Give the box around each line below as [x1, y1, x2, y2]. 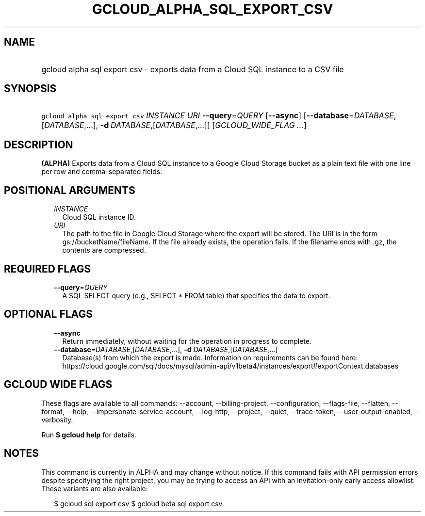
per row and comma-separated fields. [41, 167, 163, 176]
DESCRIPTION [4, 138, 73, 151]
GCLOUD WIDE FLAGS [4, 378, 113, 391]
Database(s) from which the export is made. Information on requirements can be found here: [62, 353, 358, 362]
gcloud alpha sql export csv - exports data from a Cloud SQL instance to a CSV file [41, 64, 344, 74]
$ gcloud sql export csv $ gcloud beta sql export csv [54, 499, 223, 508]
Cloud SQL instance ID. [62, 213, 136, 222]
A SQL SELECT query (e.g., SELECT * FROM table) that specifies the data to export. [62, 291, 330, 300]
